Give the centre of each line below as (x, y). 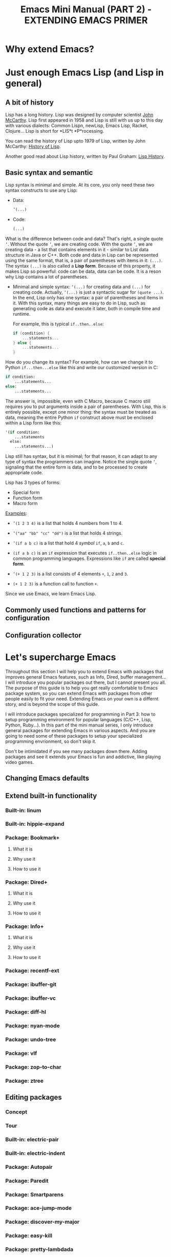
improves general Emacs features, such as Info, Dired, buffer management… (86, 677)
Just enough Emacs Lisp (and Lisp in (84, 73)
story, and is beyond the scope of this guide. (52, 704)
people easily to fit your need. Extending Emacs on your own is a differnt (82, 699)
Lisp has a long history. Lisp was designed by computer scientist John (79, 115)
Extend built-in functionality (51, 796)
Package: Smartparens (35, 1194)
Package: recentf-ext (32, 971)
